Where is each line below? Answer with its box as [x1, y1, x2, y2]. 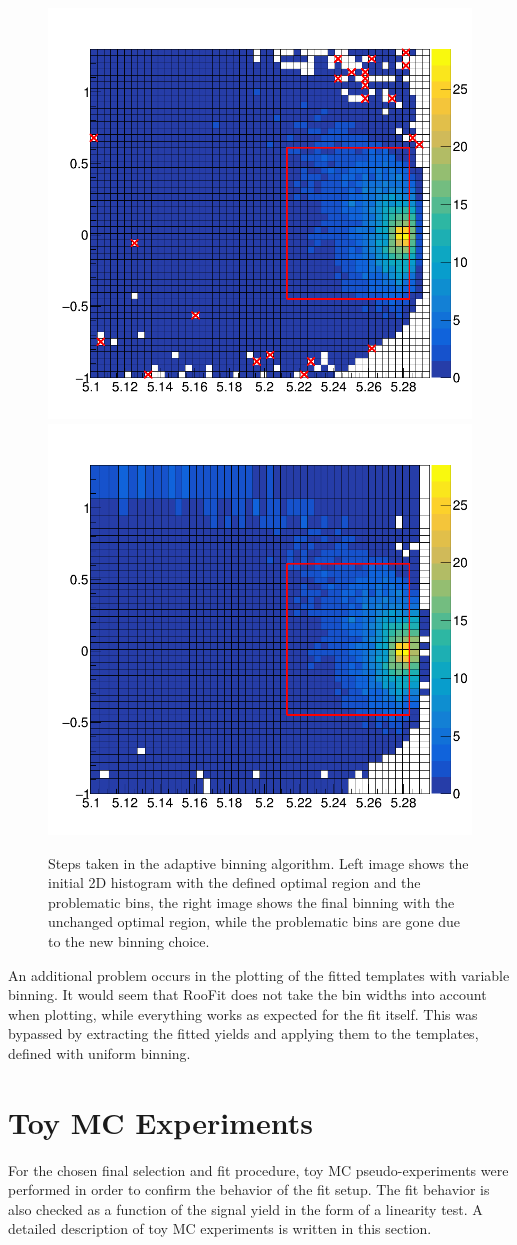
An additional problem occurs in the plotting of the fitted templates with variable [8, 964, 510, 985]
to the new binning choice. [48, 930, 210, 951]
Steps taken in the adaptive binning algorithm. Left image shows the [48, 852, 469, 873]
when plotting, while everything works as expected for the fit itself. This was [8, 1003, 478, 1024]
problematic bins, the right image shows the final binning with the [48, 891, 455, 912]
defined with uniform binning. [8, 1042, 191, 1063]
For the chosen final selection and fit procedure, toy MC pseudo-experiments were [8, 1159, 509, 1180]
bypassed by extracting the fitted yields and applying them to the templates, [8, 1023, 479, 1044]
